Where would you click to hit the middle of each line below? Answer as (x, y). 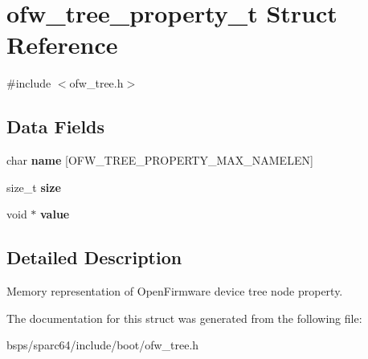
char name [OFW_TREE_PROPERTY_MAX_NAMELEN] (160, 160)
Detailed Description (94, 257)
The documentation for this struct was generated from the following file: (184, 318)
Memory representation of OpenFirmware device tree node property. (175, 291)
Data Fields (56, 126)
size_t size (34, 187)
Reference (62, 45)
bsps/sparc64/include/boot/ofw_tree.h (103, 345)
